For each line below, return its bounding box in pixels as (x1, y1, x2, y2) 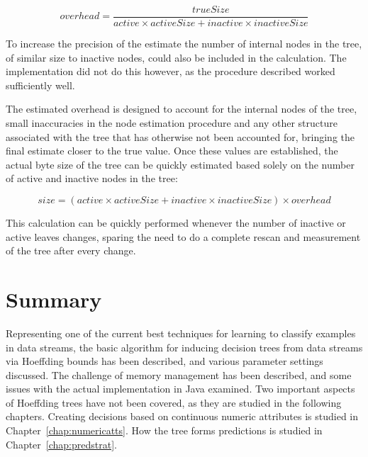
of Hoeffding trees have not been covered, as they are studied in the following (6, 395, 342, 410)
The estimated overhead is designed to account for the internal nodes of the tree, (6, 101, 357, 116)
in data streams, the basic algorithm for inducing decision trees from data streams (6, 339, 363, 354)
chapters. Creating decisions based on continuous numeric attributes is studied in (6, 409, 358, 424)
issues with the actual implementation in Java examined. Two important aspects (6, 381, 355, 396)
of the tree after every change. (6, 243, 136, 258)
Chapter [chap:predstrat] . (6, 436, 117, 451)
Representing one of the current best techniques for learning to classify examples (6, 325, 356, 340)
